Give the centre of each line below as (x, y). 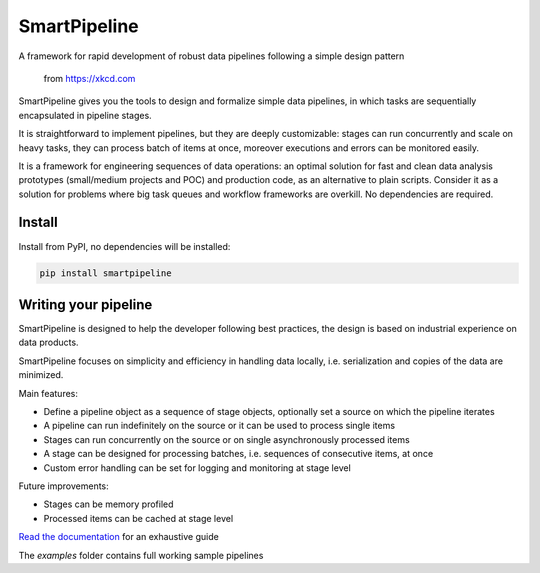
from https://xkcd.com (89, 78)
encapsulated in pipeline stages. (85, 115)
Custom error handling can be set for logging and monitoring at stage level (197, 467)
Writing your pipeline (85, 304)
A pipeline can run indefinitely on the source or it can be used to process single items (219, 426)
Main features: (48, 393)
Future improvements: (63, 486)
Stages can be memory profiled (108, 504)
